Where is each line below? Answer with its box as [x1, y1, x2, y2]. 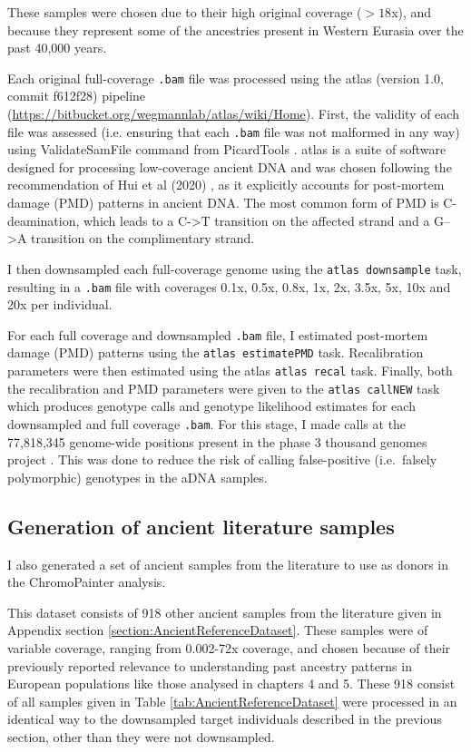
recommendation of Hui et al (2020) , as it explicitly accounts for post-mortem [7, 175, 445, 194]
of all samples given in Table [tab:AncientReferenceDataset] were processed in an [7, 691, 457, 710]
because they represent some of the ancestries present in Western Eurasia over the [7, 20, 464, 39]
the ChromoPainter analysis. [7, 572, 166, 591]
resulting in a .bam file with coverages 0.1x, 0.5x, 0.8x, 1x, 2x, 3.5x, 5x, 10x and [7, 277, 451, 296]
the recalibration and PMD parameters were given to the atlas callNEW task [7, 378, 440, 397]
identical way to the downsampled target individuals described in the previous [7, 709, 442, 728]
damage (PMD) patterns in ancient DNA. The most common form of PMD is [7, 193, 439, 212]
